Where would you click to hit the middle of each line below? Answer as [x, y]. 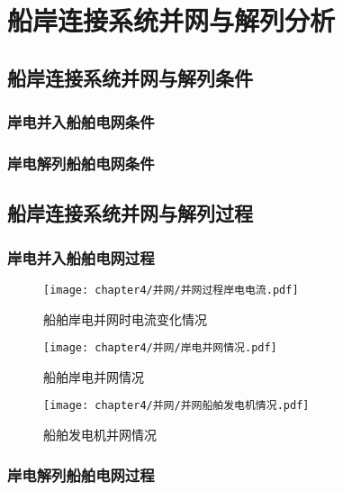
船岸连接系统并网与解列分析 [171, 20]
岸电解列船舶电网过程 [81, 474]
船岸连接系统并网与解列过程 [130, 213]
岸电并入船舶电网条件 [81, 122]
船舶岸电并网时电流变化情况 [125, 318]
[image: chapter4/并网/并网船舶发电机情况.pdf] [176, 406]
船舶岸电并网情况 [94, 376]
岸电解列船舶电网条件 [81, 163]
